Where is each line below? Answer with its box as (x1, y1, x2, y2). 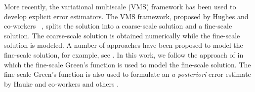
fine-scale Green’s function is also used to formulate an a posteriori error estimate (4, 69, 251, 79)
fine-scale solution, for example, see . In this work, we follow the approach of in (4, 49, 244, 60)
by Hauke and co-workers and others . (4, 78, 119, 89)
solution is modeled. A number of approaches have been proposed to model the (4, 40, 243, 50)
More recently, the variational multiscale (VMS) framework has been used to (4, 1, 236, 11)
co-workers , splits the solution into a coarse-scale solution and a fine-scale (4, 21, 232, 31)
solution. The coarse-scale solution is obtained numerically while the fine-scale (4, 30, 240, 40)
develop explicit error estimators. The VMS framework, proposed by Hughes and (4, 11, 249, 21)
